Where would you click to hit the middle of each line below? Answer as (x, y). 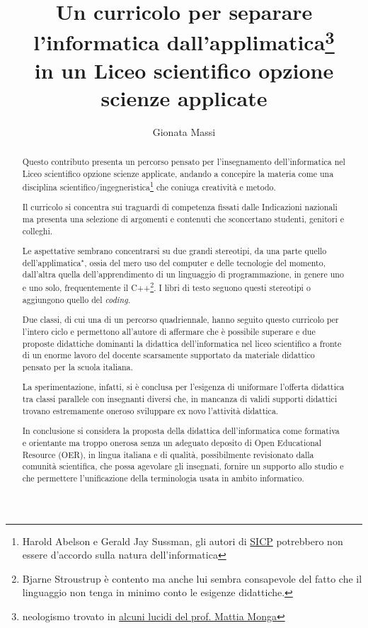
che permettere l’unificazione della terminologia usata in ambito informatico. (163, 478)
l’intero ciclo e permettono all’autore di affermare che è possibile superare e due (169, 331)
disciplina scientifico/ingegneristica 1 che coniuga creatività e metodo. (149, 185)
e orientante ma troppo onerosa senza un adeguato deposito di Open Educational (172, 442)
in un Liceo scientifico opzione (184, 70)
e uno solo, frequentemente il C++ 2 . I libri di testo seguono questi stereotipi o (166, 287)
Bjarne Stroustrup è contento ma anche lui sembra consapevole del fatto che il (192, 578)
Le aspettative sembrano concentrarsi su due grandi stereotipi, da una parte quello (174, 251)
